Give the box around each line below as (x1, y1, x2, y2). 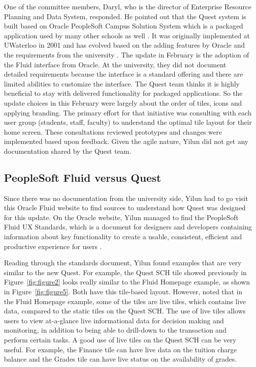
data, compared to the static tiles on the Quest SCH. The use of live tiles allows (4, 306, 246, 316)
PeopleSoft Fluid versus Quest (4, 169, 161, 185)
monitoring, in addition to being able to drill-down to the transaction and (4, 325, 227, 335)
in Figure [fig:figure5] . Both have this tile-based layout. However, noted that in (4, 286, 243, 297)
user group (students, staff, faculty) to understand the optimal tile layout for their (4, 117, 252, 127)
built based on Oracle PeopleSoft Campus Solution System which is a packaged (4, 21, 243, 31)
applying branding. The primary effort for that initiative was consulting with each (4, 107, 252, 117)
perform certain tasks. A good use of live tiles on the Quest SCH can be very (4, 335, 236, 345)
